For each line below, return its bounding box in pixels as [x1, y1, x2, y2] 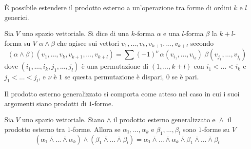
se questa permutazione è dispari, [64, 72, 164, 82]
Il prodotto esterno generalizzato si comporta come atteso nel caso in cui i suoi [4, 89, 240, 99]
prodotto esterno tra [4, 124, 65, 134]
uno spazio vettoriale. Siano [22, 114, 105, 125]
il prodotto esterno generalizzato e [113, 114, 215, 125]
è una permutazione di [81, 61, 149, 71]
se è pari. [172, 72, 199, 82]
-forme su [201, 124, 230, 134]
